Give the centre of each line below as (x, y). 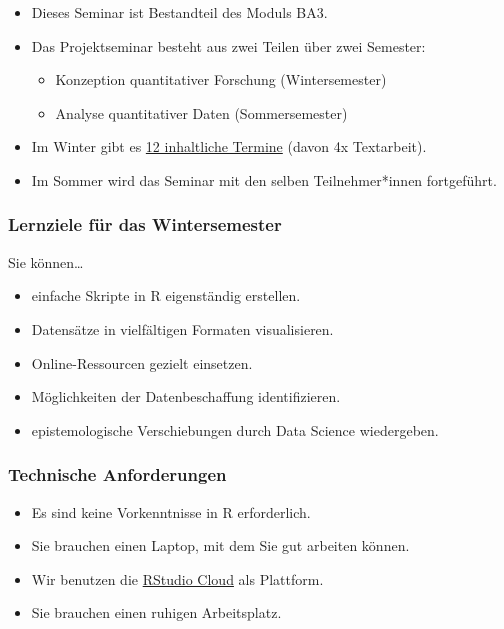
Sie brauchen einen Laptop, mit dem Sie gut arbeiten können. (220, 545)
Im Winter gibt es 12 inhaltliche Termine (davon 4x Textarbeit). (229, 146)
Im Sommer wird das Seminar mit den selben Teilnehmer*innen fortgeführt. (264, 179)
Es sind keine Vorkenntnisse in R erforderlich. (171, 511)
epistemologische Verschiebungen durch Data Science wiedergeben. (235, 429)
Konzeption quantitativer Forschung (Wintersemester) (221, 79)
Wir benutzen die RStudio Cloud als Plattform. (177, 578)
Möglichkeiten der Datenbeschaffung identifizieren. (186, 396)
